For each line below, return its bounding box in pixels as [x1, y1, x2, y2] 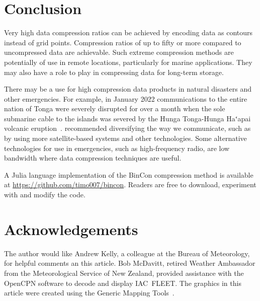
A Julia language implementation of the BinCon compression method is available [4, 169, 253, 180]
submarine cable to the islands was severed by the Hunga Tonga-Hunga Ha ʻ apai [4, 113, 251, 123]
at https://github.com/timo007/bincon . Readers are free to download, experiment [4, 179, 256, 190]
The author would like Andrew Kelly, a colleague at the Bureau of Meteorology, [4, 248, 250, 258]
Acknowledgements [4, 218, 138, 239]
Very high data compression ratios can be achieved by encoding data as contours [4, 27, 253, 38]
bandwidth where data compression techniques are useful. [4, 153, 182, 163]
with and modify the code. [4, 189, 85, 200]
